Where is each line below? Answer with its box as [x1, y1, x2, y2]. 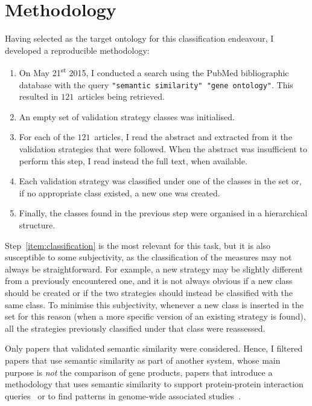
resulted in [19, 90, 59, 103]
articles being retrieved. [78, 90, 165, 103]
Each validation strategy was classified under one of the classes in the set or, [19, 175, 302, 187]
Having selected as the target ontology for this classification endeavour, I [5, 32, 274, 45]
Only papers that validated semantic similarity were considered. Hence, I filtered [5, 342, 303, 355]
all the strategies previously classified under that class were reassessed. [5, 321, 266, 334]
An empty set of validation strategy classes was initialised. [19, 110, 235, 123]
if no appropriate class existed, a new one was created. [19, 186, 220, 199]
